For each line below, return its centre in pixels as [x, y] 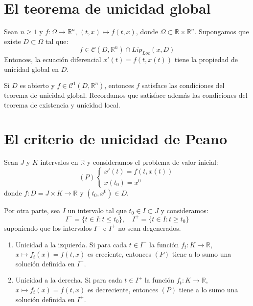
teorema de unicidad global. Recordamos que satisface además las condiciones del [126, 95]
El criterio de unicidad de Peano [116, 138]
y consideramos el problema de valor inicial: [152, 162]
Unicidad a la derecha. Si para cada [69, 280]
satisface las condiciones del [183, 85]
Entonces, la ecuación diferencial [53, 59]
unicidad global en [32, 69]
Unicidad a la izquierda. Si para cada [71, 244]
